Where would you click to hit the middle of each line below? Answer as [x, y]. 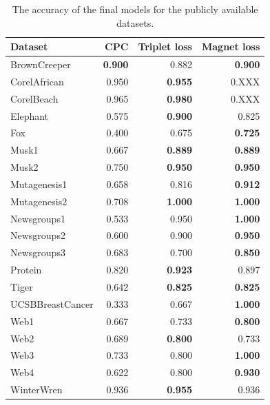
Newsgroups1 [38, 218]
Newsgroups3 [38, 252]
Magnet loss [231, 46]
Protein [26, 270]
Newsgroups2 [38, 235]
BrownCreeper [41, 64]
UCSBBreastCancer [52, 303]
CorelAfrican [37, 81]
